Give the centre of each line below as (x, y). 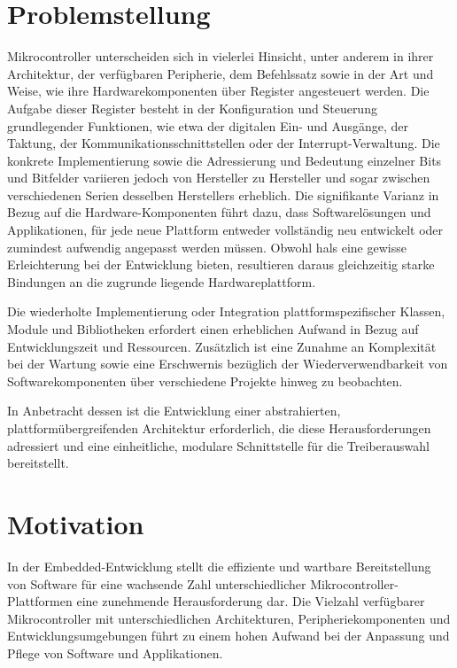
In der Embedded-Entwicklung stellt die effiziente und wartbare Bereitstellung (219, 566)
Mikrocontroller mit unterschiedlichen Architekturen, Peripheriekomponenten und (229, 618)
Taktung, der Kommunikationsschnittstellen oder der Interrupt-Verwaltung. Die (224, 143)
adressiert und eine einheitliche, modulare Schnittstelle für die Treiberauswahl (218, 445)
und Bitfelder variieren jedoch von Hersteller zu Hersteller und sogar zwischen (219, 178)
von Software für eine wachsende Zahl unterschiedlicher (157, 583)
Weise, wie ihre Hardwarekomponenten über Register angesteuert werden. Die (218, 91)
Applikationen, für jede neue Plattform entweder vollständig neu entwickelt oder (225, 230)
